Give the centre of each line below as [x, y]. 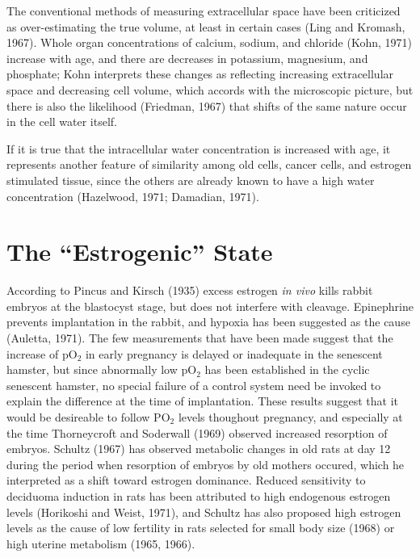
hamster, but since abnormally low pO [102, 369]
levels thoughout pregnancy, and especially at [290, 417]
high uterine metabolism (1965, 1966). [101, 543]
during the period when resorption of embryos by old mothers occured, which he [206, 464]
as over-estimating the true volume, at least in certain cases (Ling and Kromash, [206, 26]
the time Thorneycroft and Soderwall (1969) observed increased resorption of [197, 432]
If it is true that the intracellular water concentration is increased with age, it [199, 148]
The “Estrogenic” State [140, 252]
